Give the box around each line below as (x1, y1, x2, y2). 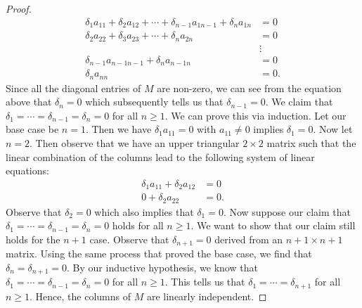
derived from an (214, 231, 283, 246)
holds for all (112, 218, 164, 233)
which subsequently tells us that (85, 94, 224, 109)
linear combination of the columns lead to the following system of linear (6, 149, 315, 164)
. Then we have (85, 122, 152, 136)
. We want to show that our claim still (190, 218, 356, 233)
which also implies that (94, 204, 194, 219)
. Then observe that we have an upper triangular (30, 135, 240, 150)
